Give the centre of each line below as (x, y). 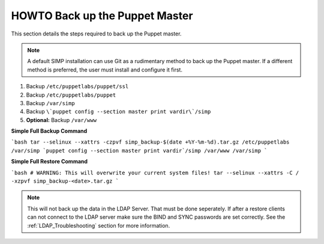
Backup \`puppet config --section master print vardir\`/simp (118, 112)
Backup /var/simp (50, 103)
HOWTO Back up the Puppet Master (102, 16)
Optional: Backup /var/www (61, 120)
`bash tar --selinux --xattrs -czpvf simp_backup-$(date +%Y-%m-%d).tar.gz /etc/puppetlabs (150, 142)
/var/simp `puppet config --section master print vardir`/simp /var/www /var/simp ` (139, 151)
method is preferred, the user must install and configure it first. (105, 70)
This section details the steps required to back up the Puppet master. (96, 34)
